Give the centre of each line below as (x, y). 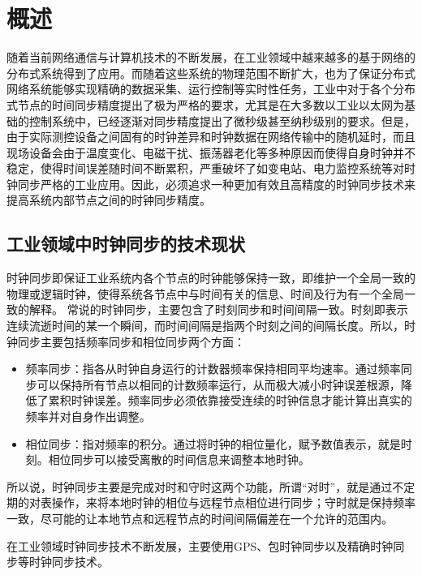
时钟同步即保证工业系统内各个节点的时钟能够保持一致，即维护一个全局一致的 (211, 278)
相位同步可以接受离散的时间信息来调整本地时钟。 (179, 459)
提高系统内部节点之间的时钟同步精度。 (109, 200)
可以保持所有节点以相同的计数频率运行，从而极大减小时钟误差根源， (219, 384)
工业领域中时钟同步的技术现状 (126, 244)
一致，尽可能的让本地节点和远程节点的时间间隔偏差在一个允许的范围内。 (200, 518)
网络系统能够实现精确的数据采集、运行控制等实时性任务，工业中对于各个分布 (211, 89)
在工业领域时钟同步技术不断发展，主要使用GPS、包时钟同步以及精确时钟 (200, 545)
